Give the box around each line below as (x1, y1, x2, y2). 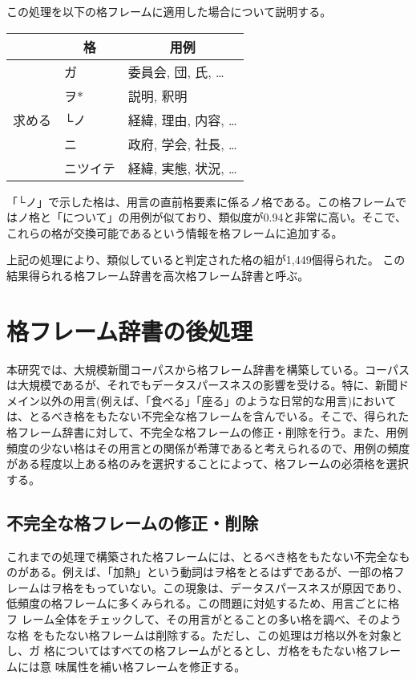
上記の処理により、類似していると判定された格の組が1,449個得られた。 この (6, 251, 406, 268)
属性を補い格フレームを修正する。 (66, 657, 246, 674)
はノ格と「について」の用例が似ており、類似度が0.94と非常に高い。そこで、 (6, 209, 406, 226)
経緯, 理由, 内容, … (127, 110, 237, 129)
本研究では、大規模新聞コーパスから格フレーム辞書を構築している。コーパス (6, 360, 410, 377)
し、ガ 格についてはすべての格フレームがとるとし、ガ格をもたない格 (6, 642, 368, 659)
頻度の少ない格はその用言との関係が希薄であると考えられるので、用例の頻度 (6, 439, 410, 456)
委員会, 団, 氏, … (127, 62, 224, 81)
